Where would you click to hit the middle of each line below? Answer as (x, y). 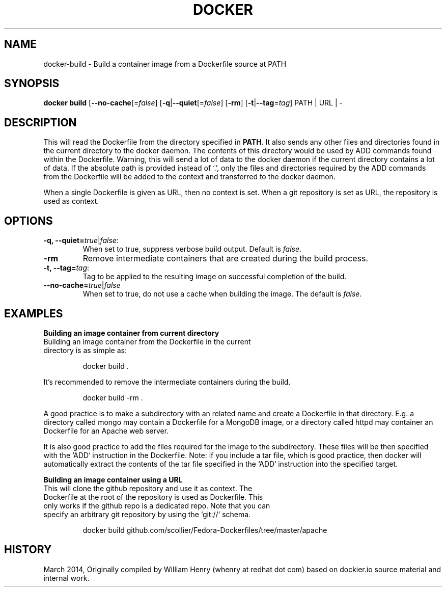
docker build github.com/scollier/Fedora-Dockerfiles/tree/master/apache (205, 530)
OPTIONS (29, 221)
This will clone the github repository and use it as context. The (148, 488)
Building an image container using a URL (113, 479)
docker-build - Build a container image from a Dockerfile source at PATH (165, 64)
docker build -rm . (113, 397)
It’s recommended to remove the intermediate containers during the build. (167, 382)
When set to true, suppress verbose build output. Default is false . (192, 249)
